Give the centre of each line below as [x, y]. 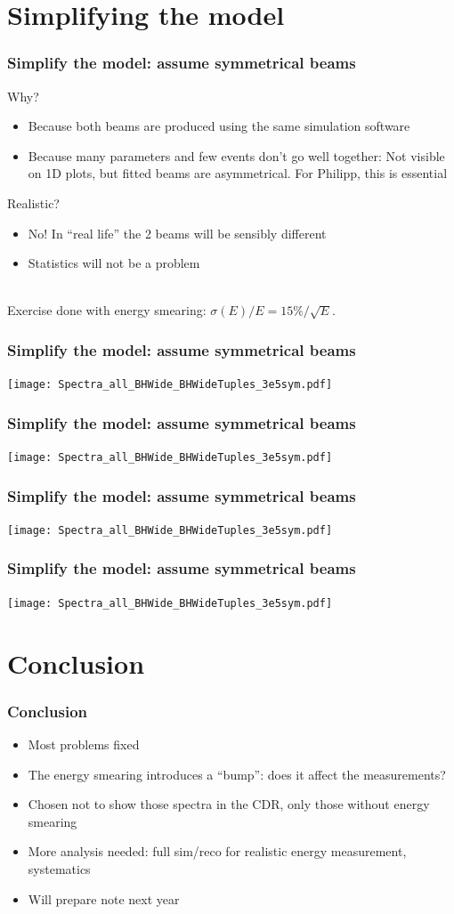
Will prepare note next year [104, 898]
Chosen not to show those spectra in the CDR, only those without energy [229, 804]
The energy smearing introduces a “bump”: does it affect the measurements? [237, 774]
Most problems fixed [84, 744]
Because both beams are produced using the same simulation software [219, 126]
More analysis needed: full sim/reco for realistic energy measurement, [217, 851]
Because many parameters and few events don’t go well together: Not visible [236, 155]
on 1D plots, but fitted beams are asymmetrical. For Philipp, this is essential [238, 173]
